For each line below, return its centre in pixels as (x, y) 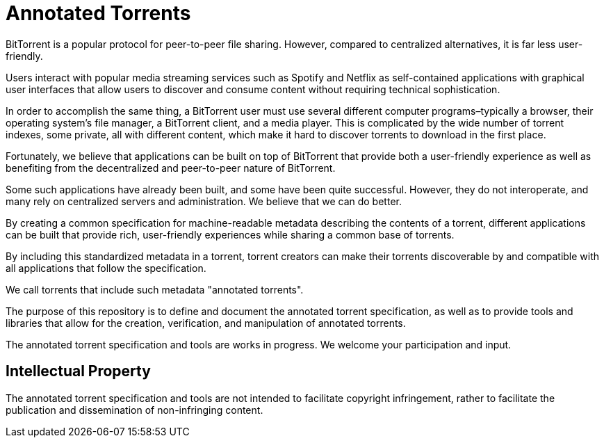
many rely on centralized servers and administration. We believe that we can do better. (204, 201)
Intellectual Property (78, 371)
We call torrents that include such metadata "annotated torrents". (155, 289)
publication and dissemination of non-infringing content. (134, 410)
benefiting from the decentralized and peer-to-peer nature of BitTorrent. (171, 168)
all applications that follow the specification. (106, 268)
